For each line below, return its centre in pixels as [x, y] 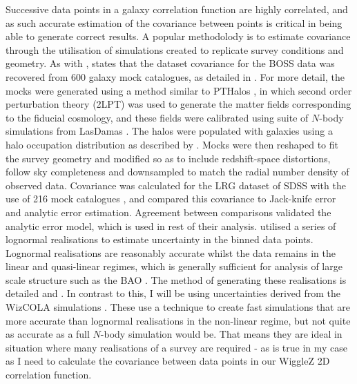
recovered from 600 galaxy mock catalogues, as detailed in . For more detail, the [175, 76]
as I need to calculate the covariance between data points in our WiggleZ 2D [168, 361]
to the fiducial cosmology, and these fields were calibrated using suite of [157, 117]
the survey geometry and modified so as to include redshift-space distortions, [168, 158]
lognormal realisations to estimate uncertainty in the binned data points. [160, 239]
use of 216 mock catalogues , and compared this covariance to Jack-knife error [171, 199]
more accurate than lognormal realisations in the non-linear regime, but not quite [178, 320]
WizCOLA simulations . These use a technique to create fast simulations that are [178, 307]
